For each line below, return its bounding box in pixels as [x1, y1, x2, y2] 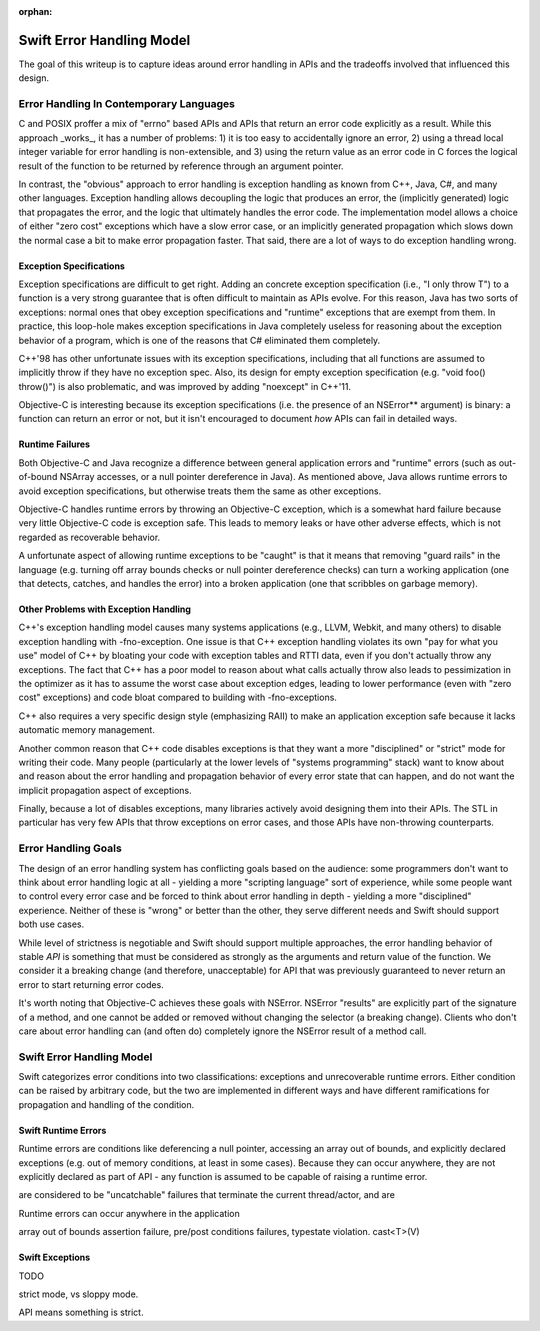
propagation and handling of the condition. [18, 1098, 195, 1110]
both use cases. [18, 918, 85, 930]
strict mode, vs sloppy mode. [18, 1288, 139, 1300]
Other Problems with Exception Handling [18, 603, 192, 615]
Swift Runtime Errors [18, 1124, 107, 1136]
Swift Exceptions [18, 1251, 91, 1264]
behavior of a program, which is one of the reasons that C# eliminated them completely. [18, 334, 381, 346]
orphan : [18, 6, 53, 17]
